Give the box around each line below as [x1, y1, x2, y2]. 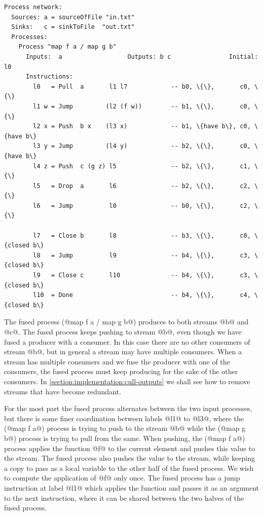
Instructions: [25, 73, 73, 81]
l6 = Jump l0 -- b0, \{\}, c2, [33, 202, 251, 209]
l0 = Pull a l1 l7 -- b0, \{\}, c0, [33, 83, 251, 90]
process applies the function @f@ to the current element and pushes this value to [4, 443, 255, 453]
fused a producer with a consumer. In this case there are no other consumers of [4, 336, 250, 347]
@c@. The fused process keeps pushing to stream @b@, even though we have [4, 326, 242, 337]
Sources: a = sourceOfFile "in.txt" [11, 13, 135, 21]
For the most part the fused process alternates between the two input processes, [4, 403, 252, 414]
